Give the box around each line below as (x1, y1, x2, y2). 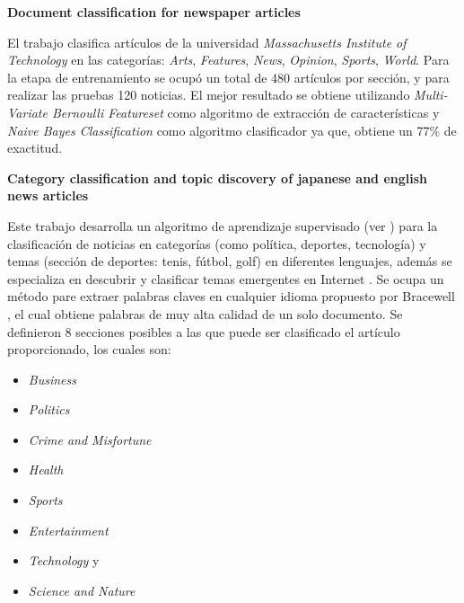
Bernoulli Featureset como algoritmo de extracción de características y (51, 102, 440, 121)
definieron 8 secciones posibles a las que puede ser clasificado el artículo (7, 322, 400, 341)
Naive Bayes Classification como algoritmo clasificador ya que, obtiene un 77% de (7, 120, 457, 139)
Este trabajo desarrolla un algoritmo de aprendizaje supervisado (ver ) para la (7, 216, 438, 235)
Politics (28, 400, 70, 419)
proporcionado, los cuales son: (7, 340, 171, 359)
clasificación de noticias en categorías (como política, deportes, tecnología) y (7, 234, 426, 253)
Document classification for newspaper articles (7, 3, 301, 21)
